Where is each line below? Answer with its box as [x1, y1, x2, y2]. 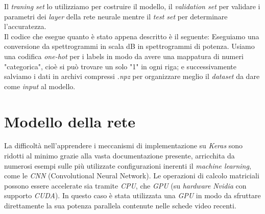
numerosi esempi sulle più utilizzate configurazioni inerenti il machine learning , [4, 160, 251, 171]
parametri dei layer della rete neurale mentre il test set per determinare [4, 11, 228, 21]
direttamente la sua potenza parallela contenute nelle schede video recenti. [4, 200, 236, 211]
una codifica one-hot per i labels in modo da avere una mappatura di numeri [4, 50, 244, 61]
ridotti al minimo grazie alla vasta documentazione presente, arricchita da [4, 150, 235, 161]
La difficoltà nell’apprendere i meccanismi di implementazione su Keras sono [4, 140, 243, 151]
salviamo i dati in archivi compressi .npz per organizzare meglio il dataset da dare [4, 71, 260, 82]
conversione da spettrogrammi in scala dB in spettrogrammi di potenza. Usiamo [4, 41, 255, 51]
